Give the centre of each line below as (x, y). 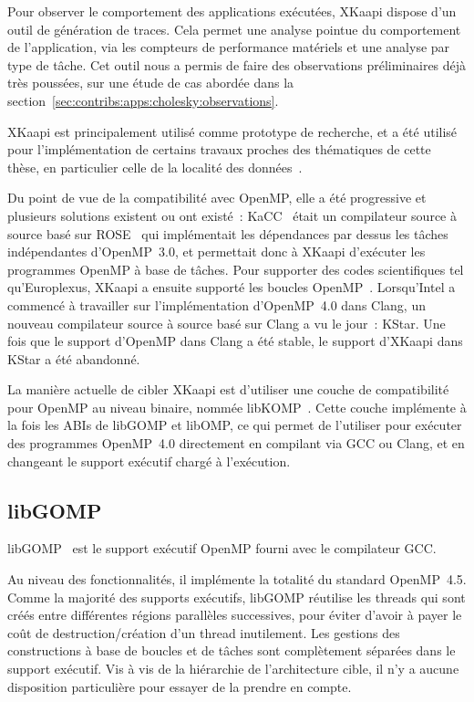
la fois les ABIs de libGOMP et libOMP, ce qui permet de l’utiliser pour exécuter (235, 425)
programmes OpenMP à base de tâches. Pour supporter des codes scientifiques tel (236, 269)
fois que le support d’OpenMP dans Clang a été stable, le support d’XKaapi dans (235, 341)
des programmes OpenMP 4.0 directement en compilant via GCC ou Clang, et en (236, 443)
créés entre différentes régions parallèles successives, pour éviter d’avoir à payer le (235, 615)
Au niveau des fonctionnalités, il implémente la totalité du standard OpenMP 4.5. (237, 579)
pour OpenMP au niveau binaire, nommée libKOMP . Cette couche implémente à (237, 407)
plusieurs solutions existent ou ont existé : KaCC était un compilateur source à (232, 215)
